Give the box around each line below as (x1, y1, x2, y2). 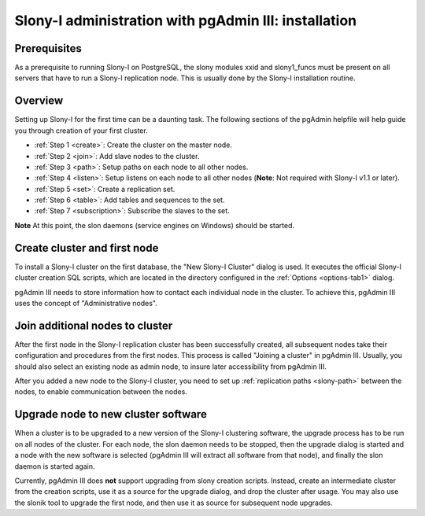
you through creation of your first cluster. (14, 126, 149, 135)
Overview (14, 94, 64, 108)
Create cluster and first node (14, 241, 159, 255)
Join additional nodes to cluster (14, 319, 173, 332)
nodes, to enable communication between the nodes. (14, 387, 188, 396)
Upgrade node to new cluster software (14, 407, 208, 421)
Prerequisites (14, 42, 82, 55)
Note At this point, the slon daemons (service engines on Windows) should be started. (14, 220, 295, 230)
